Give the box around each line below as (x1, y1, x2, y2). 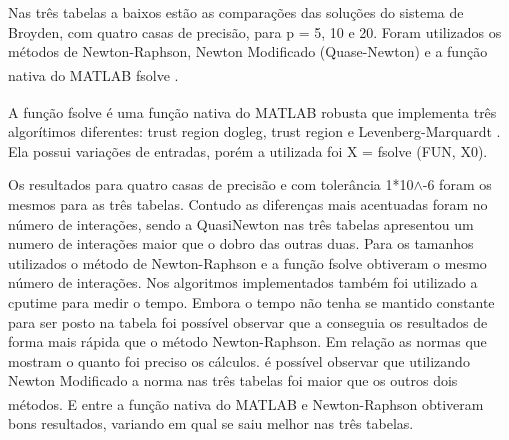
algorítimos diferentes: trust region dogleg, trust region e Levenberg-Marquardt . (8, 121, 501, 142)
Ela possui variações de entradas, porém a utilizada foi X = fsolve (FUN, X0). (8, 140, 488, 161)
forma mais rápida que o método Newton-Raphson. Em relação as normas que (8, 331, 487, 352)
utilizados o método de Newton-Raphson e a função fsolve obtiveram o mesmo (8, 252, 487, 273)
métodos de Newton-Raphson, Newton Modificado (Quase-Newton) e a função (8, 41, 488, 62)
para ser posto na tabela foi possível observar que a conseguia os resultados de (8, 311, 488, 332)
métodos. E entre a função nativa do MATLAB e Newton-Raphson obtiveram (8, 393, 484, 414)
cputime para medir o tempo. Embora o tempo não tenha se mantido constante (8, 292, 495, 313)
